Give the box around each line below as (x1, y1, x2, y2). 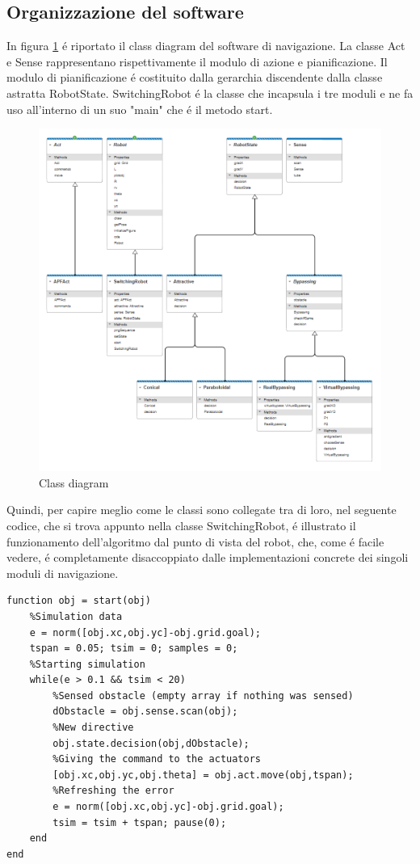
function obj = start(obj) (6, 595, 151, 607)
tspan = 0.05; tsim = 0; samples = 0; (29, 643, 238, 655)
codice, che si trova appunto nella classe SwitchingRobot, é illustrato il (6, 516, 356, 533)
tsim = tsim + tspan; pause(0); (52, 816, 227, 828)
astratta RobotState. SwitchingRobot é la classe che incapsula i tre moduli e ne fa (6, 84, 414, 101)
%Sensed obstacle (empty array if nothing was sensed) (52, 689, 354, 702)
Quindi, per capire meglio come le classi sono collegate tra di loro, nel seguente (6, 501, 397, 518)
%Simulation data (29, 610, 123, 622)
